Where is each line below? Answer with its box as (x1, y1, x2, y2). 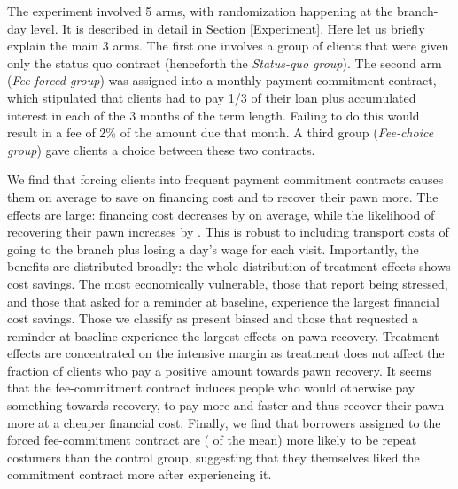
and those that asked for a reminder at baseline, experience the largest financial (7, 291, 439, 310)
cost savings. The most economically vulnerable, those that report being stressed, (7, 274, 448, 292)
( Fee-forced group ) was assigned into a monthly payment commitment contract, (7, 71, 437, 89)
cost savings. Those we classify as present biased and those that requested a (7, 309, 419, 328)
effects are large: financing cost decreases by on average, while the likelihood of (7, 205, 435, 223)
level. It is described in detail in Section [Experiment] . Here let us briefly (30, 19, 425, 37)
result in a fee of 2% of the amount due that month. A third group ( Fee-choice (7, 123, 434, 142)
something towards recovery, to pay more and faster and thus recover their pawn (7, 396, 445, 415)
